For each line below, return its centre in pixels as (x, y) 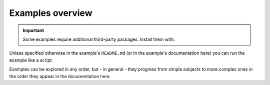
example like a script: (31, 60)
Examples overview (51, 13)
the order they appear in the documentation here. (60, 76)
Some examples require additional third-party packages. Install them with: (99, 39)
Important (33, 30)
